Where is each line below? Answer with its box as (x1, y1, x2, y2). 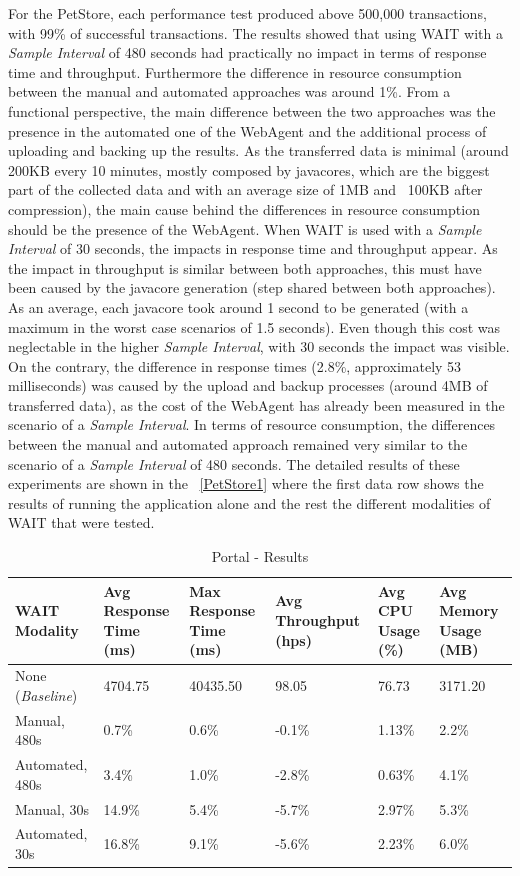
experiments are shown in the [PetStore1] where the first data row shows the (8, 473, 484, 494)
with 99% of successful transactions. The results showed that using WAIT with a (8, 22, 504, 43)
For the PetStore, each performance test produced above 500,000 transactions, (8, 3, 487, 23)
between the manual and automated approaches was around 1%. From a (8, 81, 451, 102)
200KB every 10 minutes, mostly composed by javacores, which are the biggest (8, 159, 490, 180)
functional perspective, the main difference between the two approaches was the (8, 100, 496, 121)
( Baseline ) (15, 684, 78, 705)
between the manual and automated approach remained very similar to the (8, 434, 468, 455)
